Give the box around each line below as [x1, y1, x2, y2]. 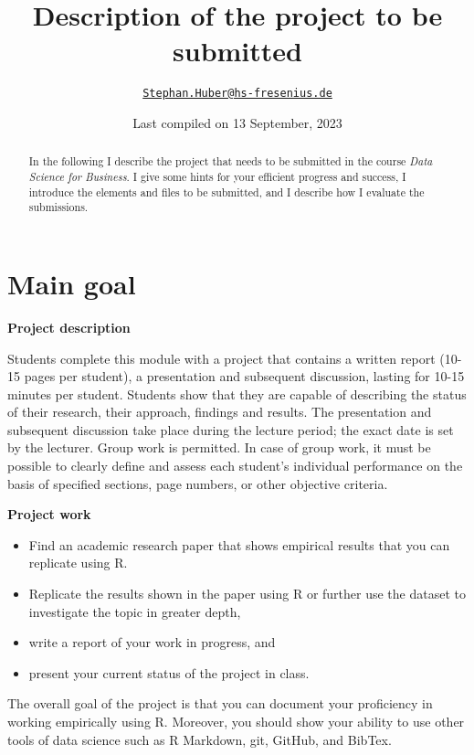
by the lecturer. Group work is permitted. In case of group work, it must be [7, 438, 431, 457]
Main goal [7, 264, 136, 302]
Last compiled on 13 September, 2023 [132, 112, 342, 132]
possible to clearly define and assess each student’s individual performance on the [7, 456, 463, 475]
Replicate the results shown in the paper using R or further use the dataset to [28, 584, 466, 603]
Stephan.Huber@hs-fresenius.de [142, 87, 332, 101]
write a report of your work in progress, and [28, 633, 276, 652]
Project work [7, 505, 91, 524]
